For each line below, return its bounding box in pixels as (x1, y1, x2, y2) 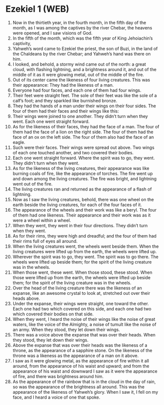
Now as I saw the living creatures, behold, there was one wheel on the (12, 196, 154, 202)
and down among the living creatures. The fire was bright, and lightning (12, 175, 157, 182)
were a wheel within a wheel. (12, 217, 71, 223)
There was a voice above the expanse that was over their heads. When (12, 332, 156, 337)
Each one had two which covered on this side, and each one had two (12, 306, 152, 311)
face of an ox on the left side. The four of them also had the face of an (12, 134, 154, 140)
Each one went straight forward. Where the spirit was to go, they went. (12, 155, 155, 161)
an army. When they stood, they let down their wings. (12, 327, 120, 333)
